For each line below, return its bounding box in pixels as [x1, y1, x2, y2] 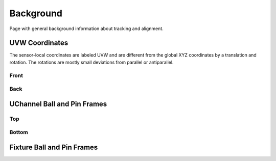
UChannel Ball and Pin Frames [9, 99, 107, 108]
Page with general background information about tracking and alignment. [9, 25, 164, 32]
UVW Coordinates [9, 39, 68, 47]
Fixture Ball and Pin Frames [9, 143, 98, 151]
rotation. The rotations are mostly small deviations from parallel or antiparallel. [9, 59, 174, 65]
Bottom [9, 129, 28, 136]
